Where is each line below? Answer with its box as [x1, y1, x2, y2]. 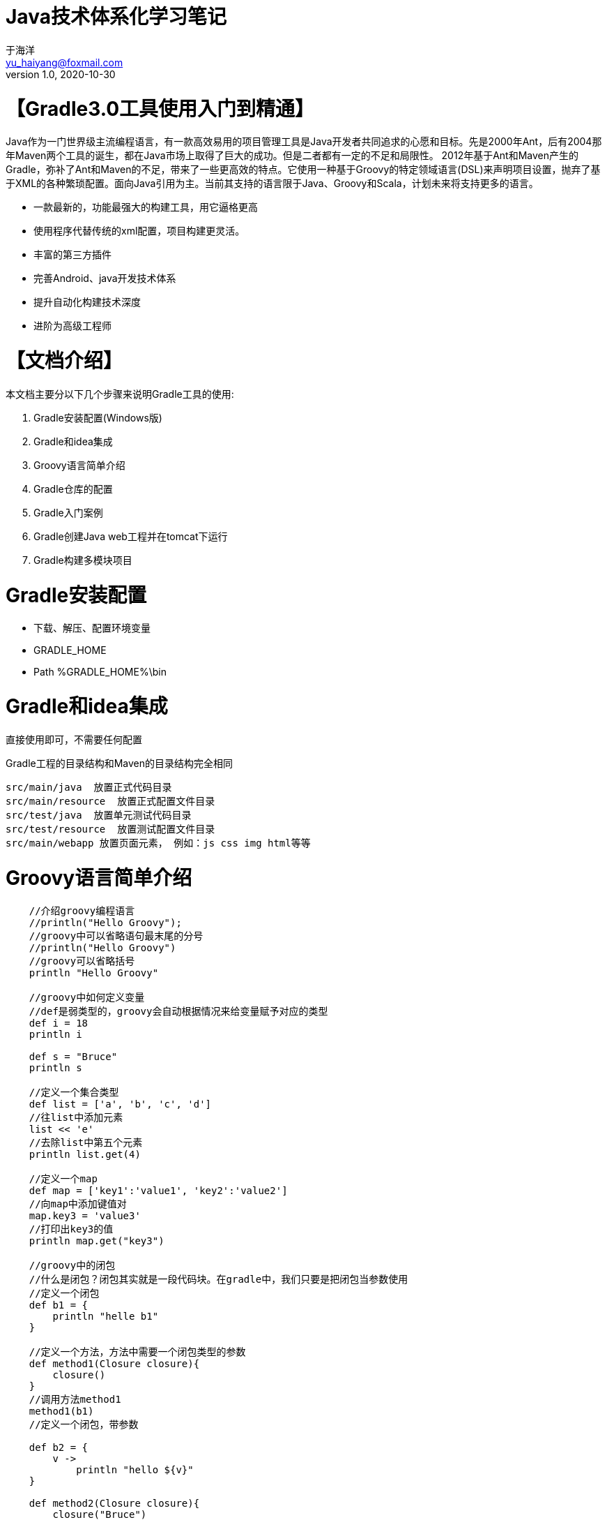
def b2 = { [29, 1442, 89, 1454]
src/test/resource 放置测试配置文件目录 [6, 823, 215, 835]
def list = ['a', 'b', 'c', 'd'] [29, 1098, 212, 1110]
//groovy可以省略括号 [29, 955, 135, 967]
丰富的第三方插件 [33, 248, 112, 261]
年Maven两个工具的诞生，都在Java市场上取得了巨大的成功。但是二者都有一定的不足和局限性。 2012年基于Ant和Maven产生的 [6, 149, 579, 162]
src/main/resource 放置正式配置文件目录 [6, 795, 215, 807]
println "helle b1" [52, 1311, 159, 1322]
